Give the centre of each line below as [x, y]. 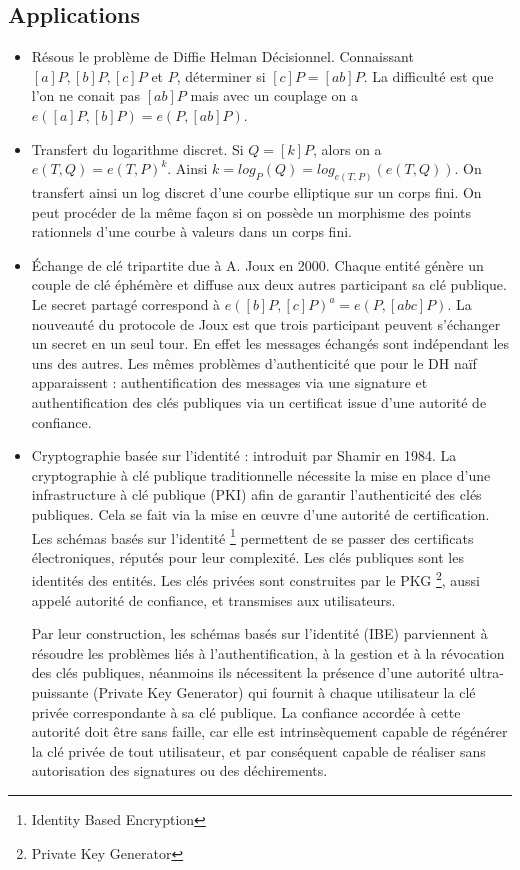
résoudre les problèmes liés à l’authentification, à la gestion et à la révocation [268, 652]
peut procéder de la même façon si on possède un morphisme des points [251, 211]
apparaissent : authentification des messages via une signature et [229, 382]
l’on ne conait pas [85, 95]
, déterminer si [221, 75]
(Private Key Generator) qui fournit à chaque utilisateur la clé [284, 692]
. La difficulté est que [428, 75]
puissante [60, 692]
